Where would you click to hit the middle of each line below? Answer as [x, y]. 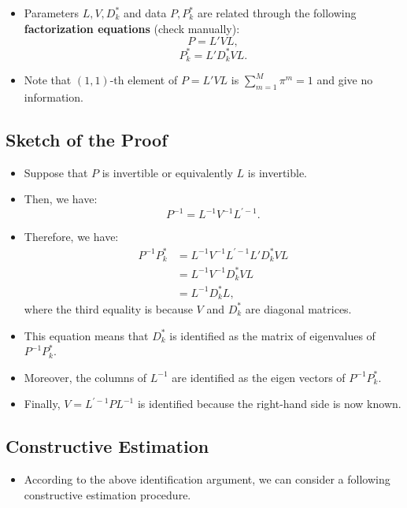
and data [145, 13]
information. [54, 96]
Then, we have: [61, 199]
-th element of [144, 80]
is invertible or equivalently [167, 172]
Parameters [51, 13]
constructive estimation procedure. [107, 494]
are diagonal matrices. [298, 308]
